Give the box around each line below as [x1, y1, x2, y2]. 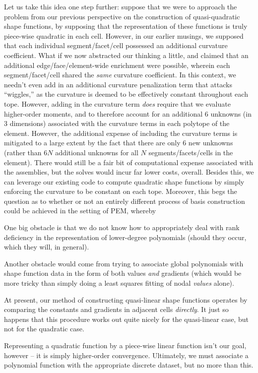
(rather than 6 [4, 147, 48, 157]
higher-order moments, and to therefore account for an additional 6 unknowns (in [4, 108, 252, 119]
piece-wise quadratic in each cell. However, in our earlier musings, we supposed [4, 30, 244, 41]
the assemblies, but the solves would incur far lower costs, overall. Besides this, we [4, 167, 254, 177]
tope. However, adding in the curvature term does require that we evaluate [4, 98, 231, 109]
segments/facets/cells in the [148, 147, 233, 157]
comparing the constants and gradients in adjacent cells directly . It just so [4, 304, 229, 314]
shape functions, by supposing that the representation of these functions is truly [4, 21, 248, 31]
